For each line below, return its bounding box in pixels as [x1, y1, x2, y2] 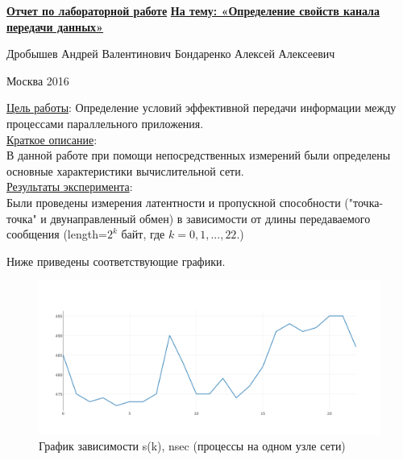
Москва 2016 [6, 72, 69, 89]
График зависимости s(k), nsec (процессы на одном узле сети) [39, 437, 346, 454]
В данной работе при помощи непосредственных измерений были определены [6, 147, 391, 164]
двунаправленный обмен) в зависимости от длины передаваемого [50, 209, 371, 226]
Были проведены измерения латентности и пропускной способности [6, 193, 341, 210]
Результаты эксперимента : [6, 178, 133, 195]
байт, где [121, 226, 165, 242]
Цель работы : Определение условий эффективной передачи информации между [6, 99, 397, 116]
